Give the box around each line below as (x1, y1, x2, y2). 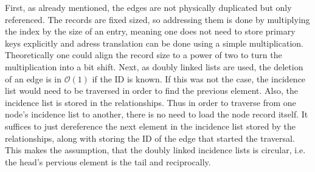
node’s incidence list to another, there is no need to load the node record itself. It (5, 108, 308, 121)
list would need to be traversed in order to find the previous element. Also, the (5, 84, 298, 97)
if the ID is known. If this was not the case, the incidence (92, 72, 306, 85)
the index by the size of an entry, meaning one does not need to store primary (5, 25, 296, 38)
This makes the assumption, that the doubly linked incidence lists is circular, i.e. (5, 144, 306, 156)
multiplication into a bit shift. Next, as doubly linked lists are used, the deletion (5, 60, 303, 73)
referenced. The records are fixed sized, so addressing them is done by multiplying (5, 13, 310, 25)
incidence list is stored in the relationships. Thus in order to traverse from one (5, 96, 296, 108)
